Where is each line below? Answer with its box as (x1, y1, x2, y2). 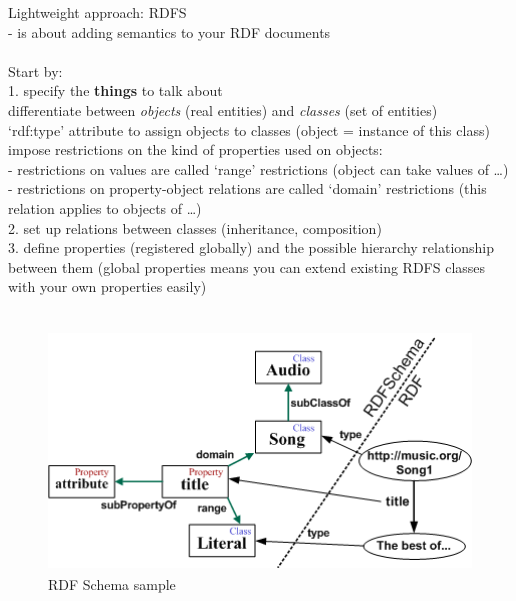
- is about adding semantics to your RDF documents (8, 21, 331, 42)
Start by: (8, 60, 63, 81)
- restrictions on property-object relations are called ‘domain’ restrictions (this (8, 178, 487, 199)
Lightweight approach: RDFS (8, 2, 187, 22)
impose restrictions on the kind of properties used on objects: (8, 139, 383, 160)
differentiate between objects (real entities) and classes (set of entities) (8, 99, 438, 120)
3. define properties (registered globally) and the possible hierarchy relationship (8, 237, 495, 258)
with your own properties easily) (8, 276, 207, 297)
